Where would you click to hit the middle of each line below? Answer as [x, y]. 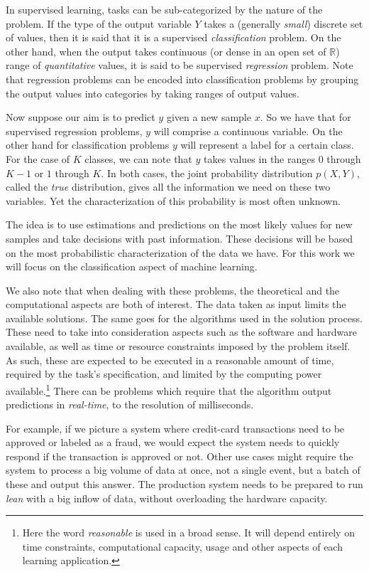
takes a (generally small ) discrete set [283, 23]
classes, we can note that [138, 158]
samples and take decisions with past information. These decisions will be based [180, 238]
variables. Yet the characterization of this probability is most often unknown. [173, 200]
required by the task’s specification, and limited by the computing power [164, 374]
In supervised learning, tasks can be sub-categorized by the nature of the [164, 9]
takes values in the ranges [259, 158]
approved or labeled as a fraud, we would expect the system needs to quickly [173, 442]
